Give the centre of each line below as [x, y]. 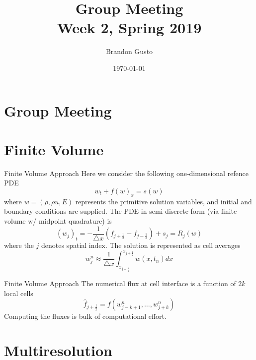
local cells [19, 293]
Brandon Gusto [129, 51]
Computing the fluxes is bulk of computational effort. [85, 316]
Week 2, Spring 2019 [129, 28]
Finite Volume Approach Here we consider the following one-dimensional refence [127, 173]
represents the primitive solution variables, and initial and [164, 201]
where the [19, 245]
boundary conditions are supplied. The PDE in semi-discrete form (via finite [121, 211]
